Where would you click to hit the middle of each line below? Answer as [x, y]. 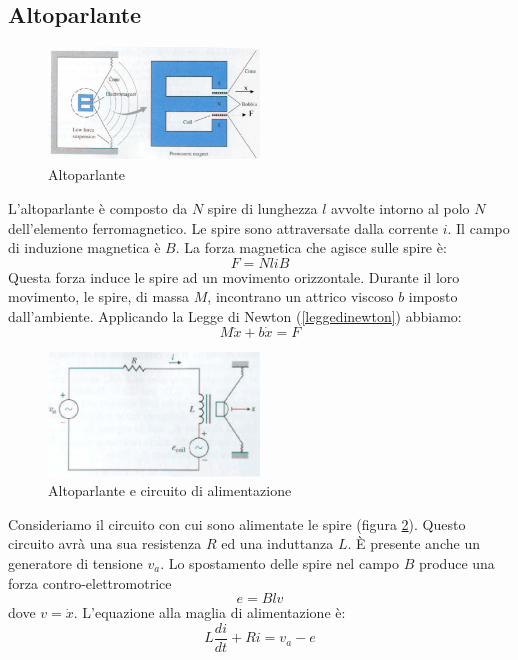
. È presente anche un [413, 543]
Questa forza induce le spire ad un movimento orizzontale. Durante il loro [234, 276]
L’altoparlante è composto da [98, 207]
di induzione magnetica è [84, 247]
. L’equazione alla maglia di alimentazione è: [209, 612]
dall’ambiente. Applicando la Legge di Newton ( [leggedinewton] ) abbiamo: [235, 315]
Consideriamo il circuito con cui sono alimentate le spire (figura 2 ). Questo [237, 523]
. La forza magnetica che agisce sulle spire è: [311, 247]
